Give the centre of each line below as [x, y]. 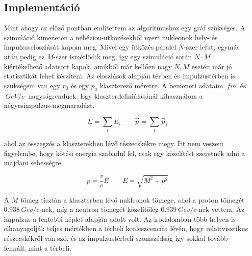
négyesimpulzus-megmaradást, [49, 105]
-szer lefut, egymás [212, 47]
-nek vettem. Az [220, 209]
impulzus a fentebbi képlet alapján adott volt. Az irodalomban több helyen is [120, 218]
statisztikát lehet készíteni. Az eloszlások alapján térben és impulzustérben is [120, 76]
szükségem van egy [32, 85]
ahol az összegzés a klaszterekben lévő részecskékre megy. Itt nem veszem [114, 143]
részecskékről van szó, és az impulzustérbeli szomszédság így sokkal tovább [116, 238]
